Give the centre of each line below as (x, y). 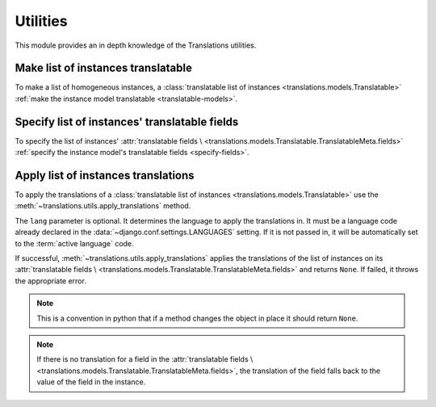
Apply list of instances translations (105, 175)
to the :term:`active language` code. (74, 243)
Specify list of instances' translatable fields (127, 122)
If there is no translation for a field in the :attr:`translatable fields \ (145, 359)
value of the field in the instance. (91, 382)
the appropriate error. (50, 281)
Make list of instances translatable (104, 68)
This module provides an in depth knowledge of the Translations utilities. (136, 45)
